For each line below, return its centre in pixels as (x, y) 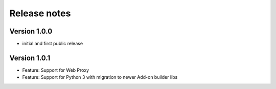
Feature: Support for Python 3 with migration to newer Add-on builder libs (100, 77)
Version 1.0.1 (30, 58)
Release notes (40, 13)
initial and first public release (53, 44)
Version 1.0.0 (31, 31)
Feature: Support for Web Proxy (56, 70)
